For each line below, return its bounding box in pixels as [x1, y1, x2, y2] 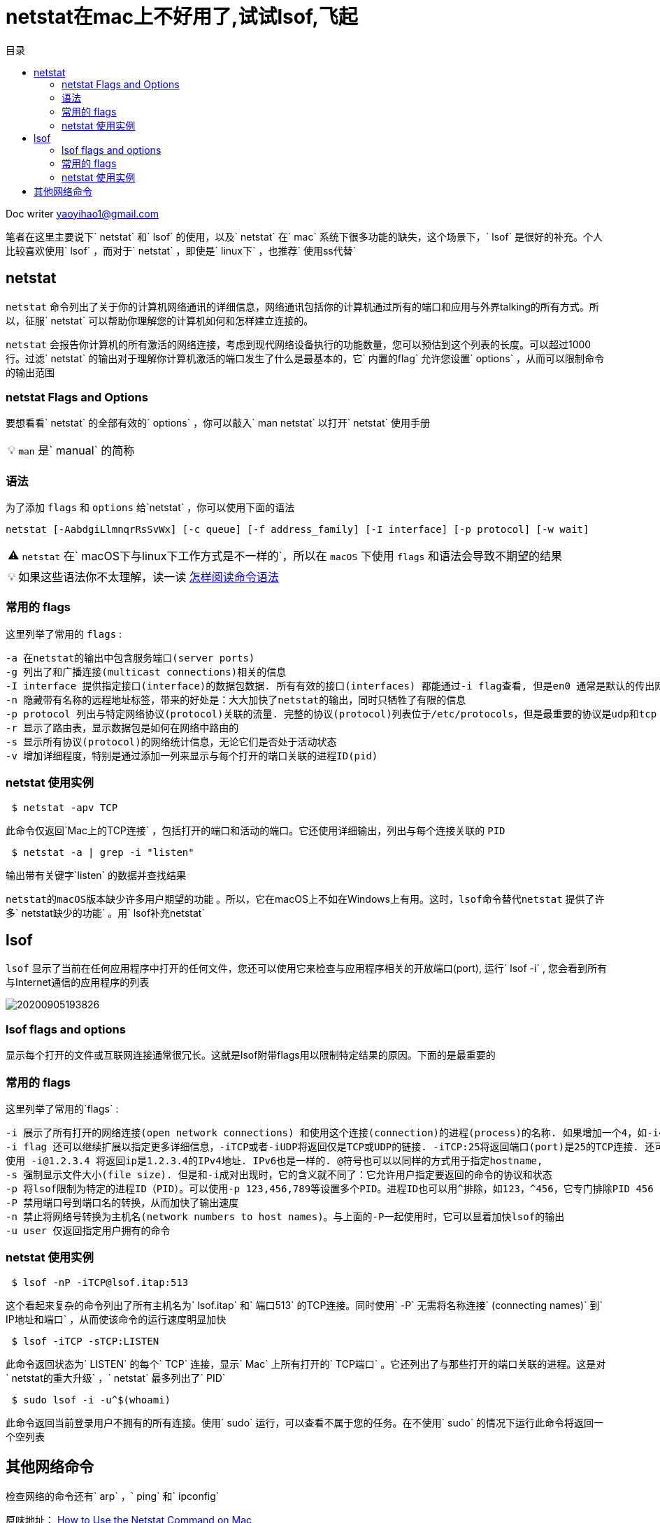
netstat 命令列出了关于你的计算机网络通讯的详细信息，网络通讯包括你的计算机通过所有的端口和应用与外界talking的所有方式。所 [6, 300, 599, 313]
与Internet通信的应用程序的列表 [6, 976, 150, 989]
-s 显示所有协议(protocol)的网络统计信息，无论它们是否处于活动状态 [6, 736, 337, 748]
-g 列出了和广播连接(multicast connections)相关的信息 [6, 666, 287, 678]
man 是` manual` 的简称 [18, 443, 135, 458]
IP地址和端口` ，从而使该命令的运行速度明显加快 [6, 1313, 227, 1325]
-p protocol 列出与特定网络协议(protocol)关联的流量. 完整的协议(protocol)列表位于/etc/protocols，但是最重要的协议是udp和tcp [6, 708, 657, 720]
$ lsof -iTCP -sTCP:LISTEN [11, 1335, 159, 1347]
